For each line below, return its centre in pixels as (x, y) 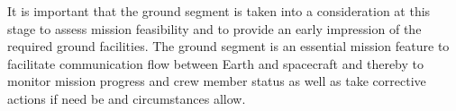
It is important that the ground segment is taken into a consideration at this (219, 11)
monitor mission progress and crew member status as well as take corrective (217, 81)
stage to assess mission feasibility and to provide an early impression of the (214, 28)
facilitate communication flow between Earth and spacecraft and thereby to (215, 63)
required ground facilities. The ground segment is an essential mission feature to (228, 46)
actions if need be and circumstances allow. (127, 98)
